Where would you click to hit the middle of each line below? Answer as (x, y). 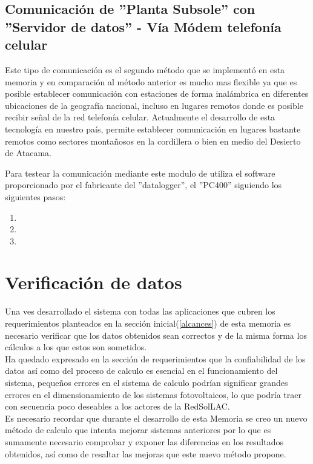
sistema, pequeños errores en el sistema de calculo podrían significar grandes (147, 382)
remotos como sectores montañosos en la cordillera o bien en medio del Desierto (153, 141)
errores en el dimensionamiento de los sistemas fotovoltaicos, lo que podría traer (153, 394)
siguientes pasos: (35, 196)
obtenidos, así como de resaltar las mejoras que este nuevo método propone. (146, 453)
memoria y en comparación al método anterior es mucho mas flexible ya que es (151, 81)
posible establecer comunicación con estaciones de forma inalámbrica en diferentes (157, 93)
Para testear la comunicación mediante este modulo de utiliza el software (140, 173)
